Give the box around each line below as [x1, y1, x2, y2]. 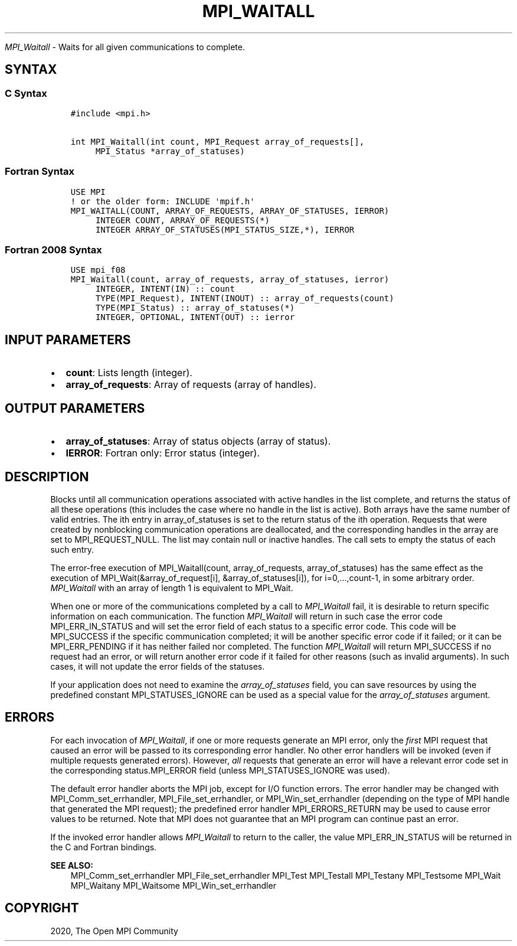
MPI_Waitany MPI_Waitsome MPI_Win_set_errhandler [70, 880, 276, 890]
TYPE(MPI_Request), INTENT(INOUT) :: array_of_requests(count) [95, 293, 394, 304]
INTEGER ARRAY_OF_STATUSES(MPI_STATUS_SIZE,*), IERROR [95, 224, 355, 234]
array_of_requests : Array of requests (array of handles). [66, 379, 316, 391]
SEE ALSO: [50, 860, 93, 870]
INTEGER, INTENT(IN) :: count [95, 284, 235, 294]
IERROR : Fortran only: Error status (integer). [66, 447, 260, 459]
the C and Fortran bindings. [50, 841, 157, 852]
